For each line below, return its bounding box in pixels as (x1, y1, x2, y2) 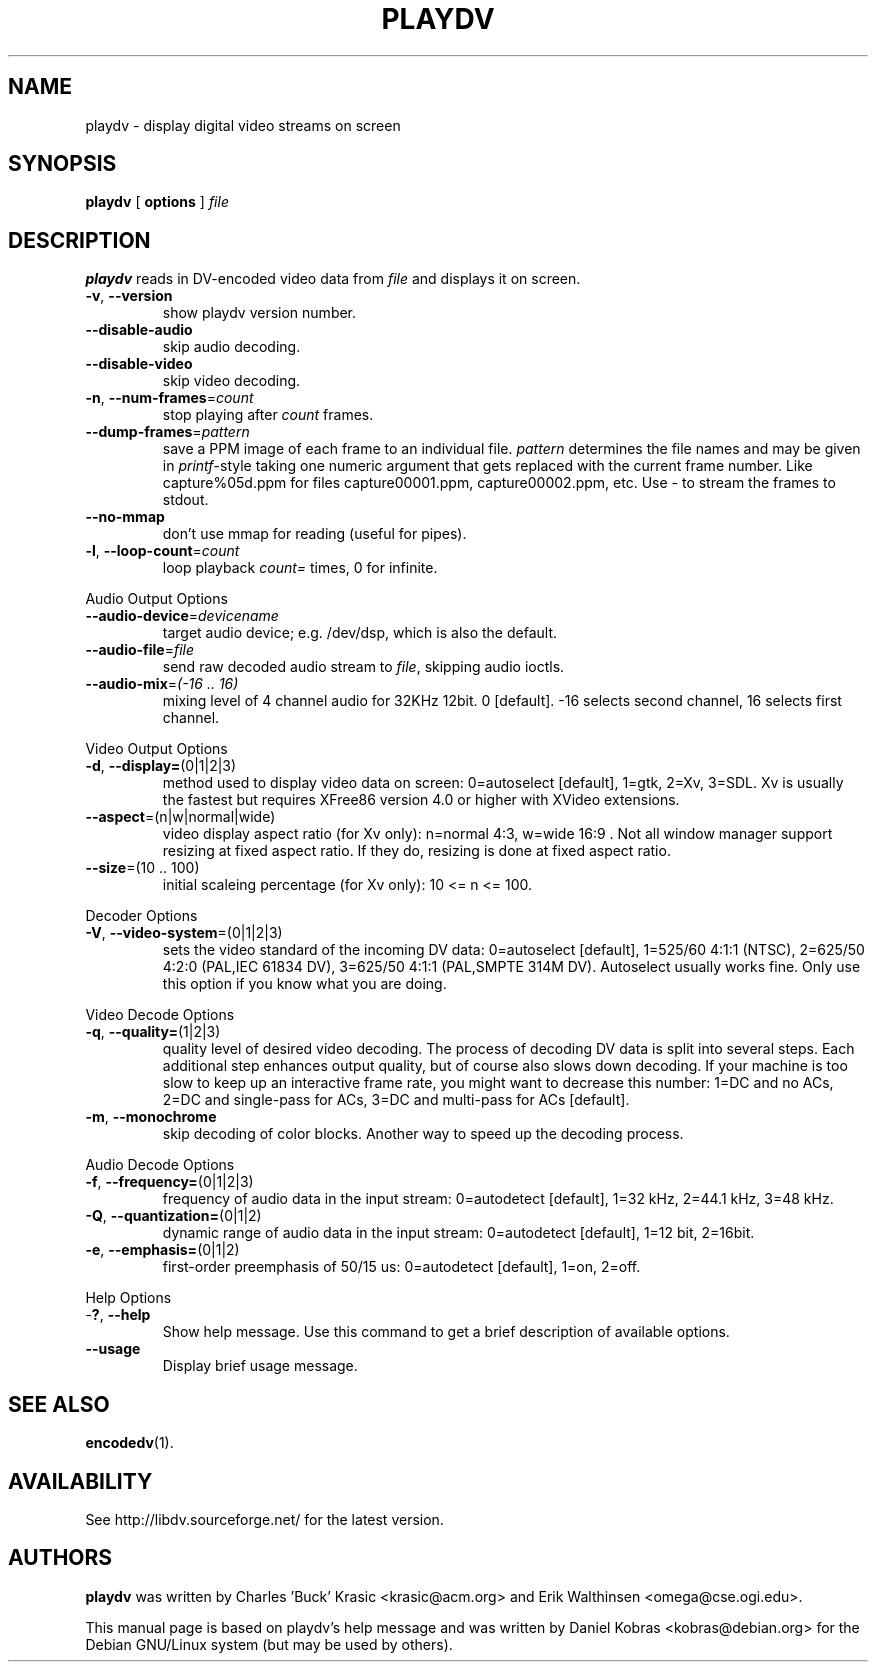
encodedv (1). (85, 1434, 174, 1452)
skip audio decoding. (162, 338, 301, 356)
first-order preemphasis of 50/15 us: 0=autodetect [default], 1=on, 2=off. (162, 1258, 641, 1276)
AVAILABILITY (8, 1468, 153, 1494)
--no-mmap (85, 508, 165, 526)
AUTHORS (8, 1545, 113, 1571)
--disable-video (85, 355, 193, 373)
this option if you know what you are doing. (162, 975, 447, 993)
